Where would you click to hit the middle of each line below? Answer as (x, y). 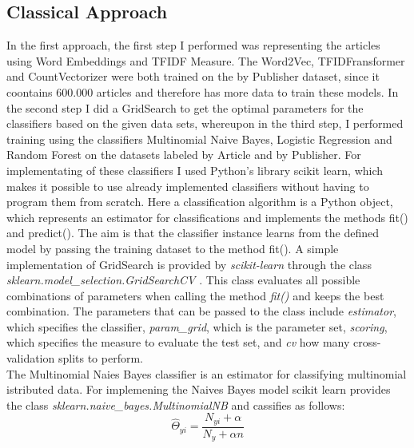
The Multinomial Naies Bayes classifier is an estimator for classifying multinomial (207, 373)
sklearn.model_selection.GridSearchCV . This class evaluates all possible (183, 280)
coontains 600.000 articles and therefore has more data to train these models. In (203, 91)
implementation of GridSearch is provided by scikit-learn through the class (189, 264)
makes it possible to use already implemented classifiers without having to (188, 186)
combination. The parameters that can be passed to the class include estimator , (201, 311)
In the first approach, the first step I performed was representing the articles (193, 45)
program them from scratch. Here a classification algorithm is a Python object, (200, 202)
